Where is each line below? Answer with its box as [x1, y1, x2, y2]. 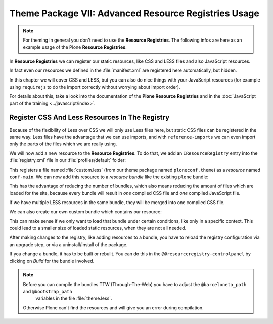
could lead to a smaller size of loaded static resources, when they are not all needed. [9, 225, 187, 231]
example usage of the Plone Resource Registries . [23, 44, 127, 50]
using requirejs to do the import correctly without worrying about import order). [9, 84, 180, 90]
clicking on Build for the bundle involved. [9, 258, 95, 264]
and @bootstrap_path [23, 289, 73, 294]
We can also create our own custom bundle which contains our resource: [9, 209, 162, 215]
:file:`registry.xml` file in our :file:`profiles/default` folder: [9, 157, 126, 164]
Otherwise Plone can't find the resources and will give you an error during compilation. [23, 304, 204, 311]
